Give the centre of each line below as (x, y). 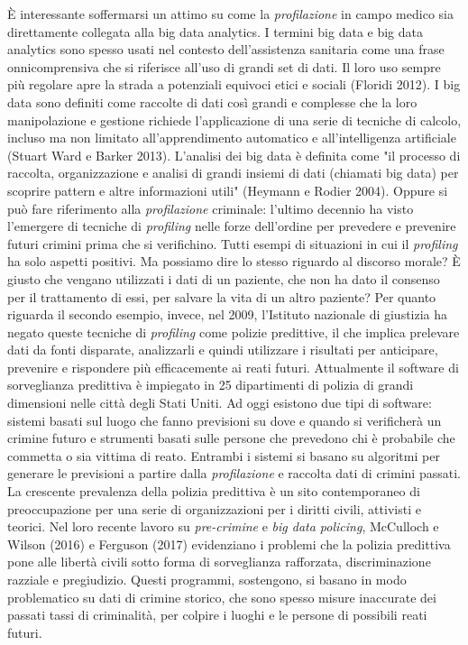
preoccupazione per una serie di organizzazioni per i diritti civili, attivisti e (214, 508)
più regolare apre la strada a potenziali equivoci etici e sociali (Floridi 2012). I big (234, 84)
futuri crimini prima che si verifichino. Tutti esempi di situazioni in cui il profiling (233, 243)
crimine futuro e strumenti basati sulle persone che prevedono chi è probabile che (231, 438)
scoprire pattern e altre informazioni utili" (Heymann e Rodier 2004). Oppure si (228, 190)
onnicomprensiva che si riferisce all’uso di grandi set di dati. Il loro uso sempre (224, 66)
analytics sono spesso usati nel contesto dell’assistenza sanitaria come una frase (226, 49)
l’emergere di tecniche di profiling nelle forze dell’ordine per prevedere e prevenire (232, 226)
